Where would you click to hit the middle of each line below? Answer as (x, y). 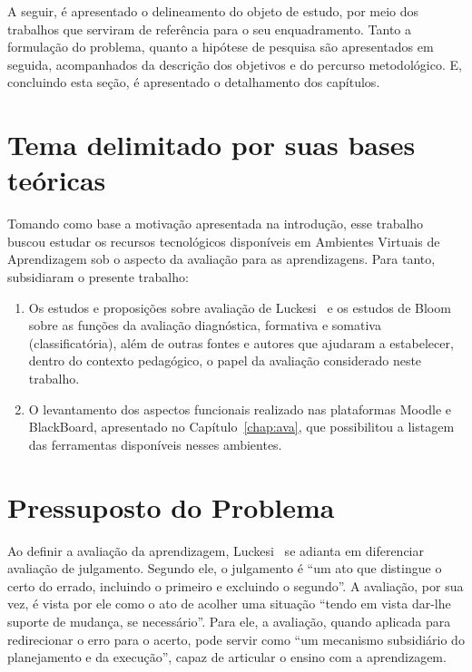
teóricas (57, 180)
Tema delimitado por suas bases (211, 145)
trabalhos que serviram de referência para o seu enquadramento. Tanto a (210, 29)
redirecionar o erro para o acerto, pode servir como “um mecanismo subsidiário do (236, 639)
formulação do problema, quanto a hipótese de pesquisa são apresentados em (221, 47)
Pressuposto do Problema (171, 506)
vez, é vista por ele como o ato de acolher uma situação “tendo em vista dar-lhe (229, 604)
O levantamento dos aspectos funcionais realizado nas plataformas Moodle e (240, 409)
